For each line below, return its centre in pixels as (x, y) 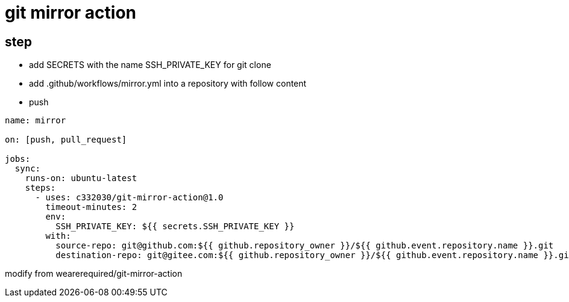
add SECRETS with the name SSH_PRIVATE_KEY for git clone (150, 65)
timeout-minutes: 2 (91, 207)
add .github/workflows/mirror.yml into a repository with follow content (168, 84)
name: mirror (36, 121)
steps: (40, 188)
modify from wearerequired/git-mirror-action (94, 274)
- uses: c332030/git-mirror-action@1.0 (129, 198)
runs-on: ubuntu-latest (81, 178)
